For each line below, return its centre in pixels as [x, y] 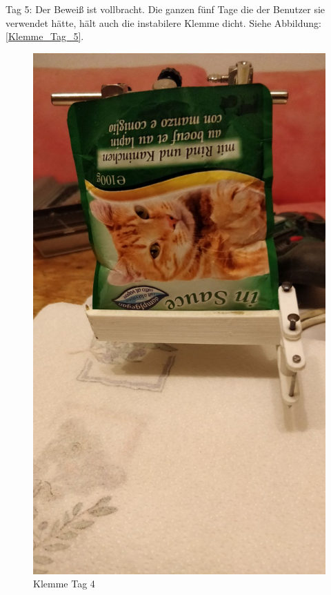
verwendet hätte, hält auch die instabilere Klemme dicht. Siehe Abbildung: [163, 22]
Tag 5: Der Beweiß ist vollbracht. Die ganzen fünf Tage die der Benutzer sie [165, 9]
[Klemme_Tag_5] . [45, 36]
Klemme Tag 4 [64, 584]
